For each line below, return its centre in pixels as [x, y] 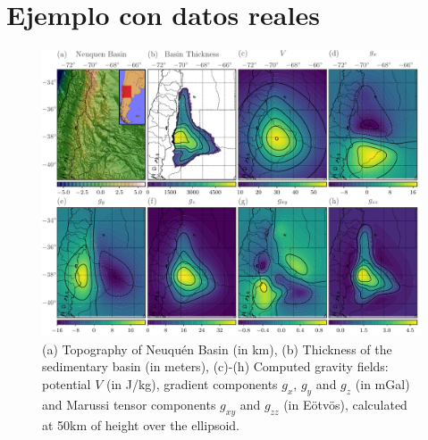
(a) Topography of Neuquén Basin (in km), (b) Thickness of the [217, 349]
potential [67, 384]
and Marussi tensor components [129, 404]
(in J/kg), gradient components [192, 384]
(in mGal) [382, 384]
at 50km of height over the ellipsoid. [141, 424]
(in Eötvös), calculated [345, 404]
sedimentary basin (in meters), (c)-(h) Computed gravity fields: [215, 366]
